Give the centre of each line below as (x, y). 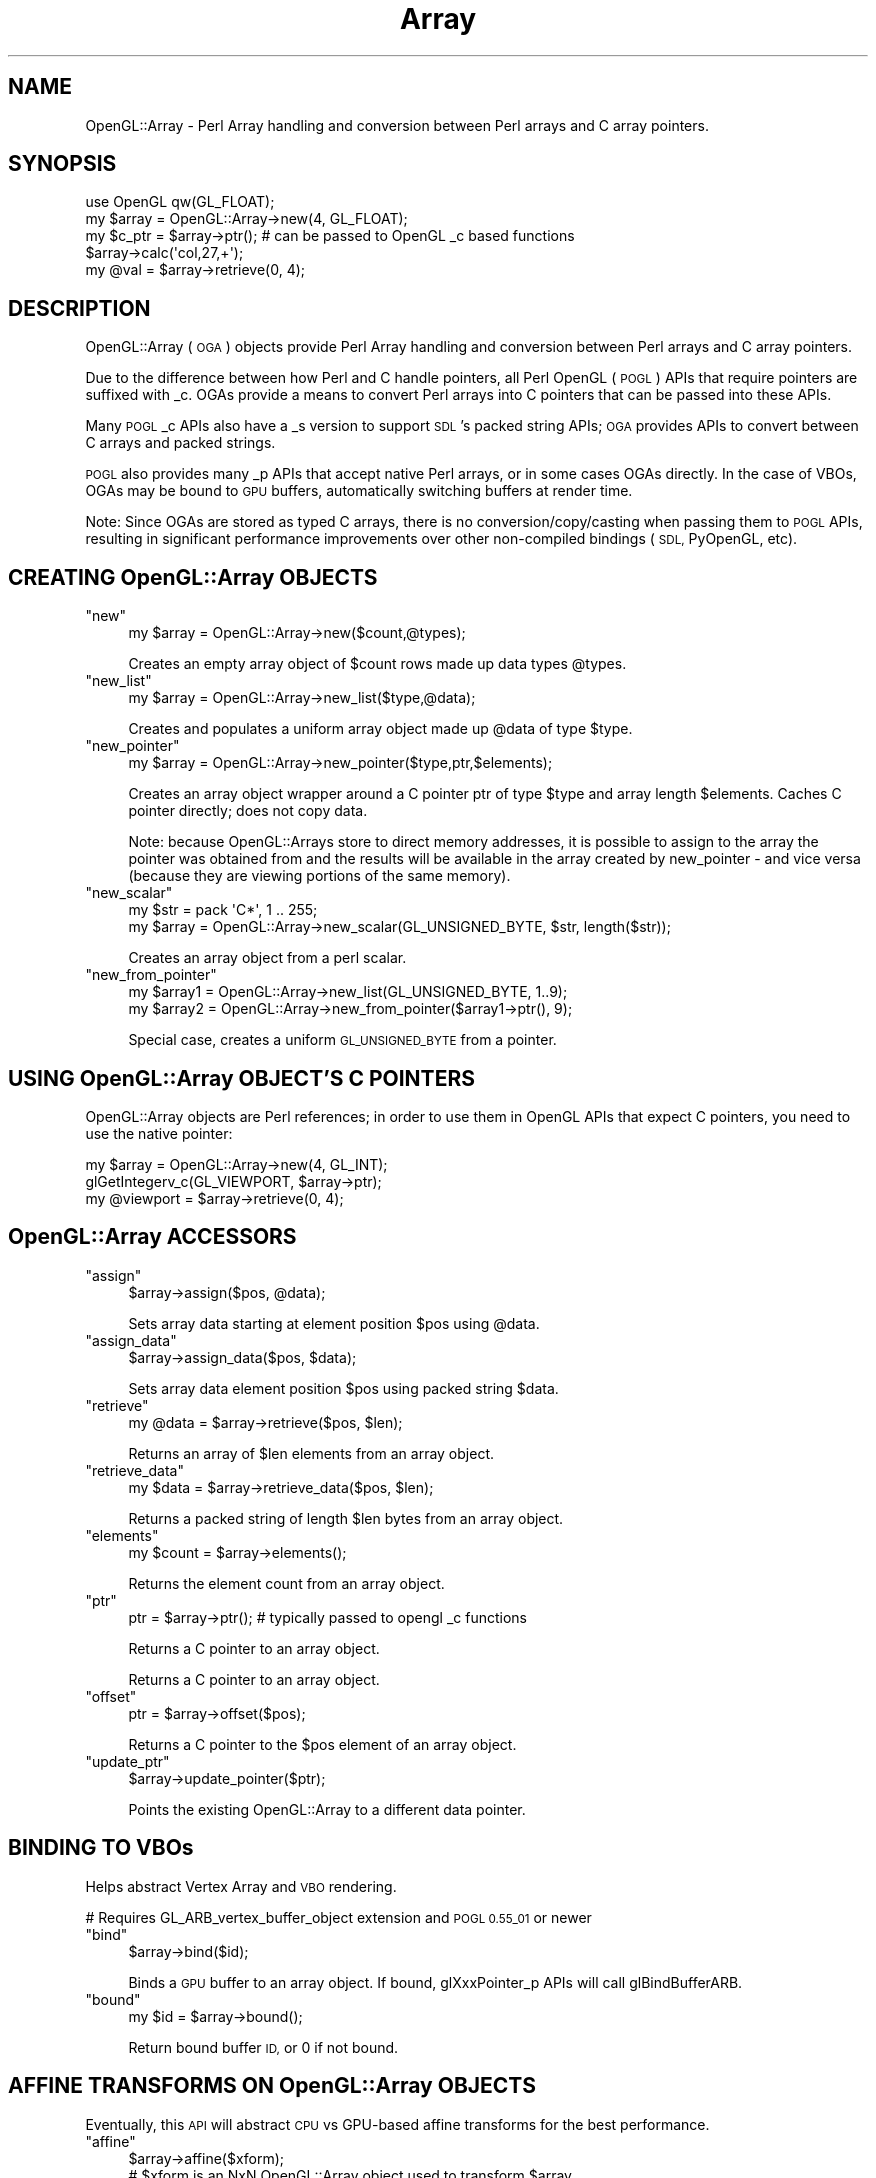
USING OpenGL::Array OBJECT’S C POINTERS (241, 1078)
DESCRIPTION (79, 308)
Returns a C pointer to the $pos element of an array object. (322, 1744)
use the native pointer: (159, 1133)
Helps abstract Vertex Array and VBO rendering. (241, 1886)
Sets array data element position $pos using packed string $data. (343, 1388)
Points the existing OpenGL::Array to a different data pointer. (327, 1809)
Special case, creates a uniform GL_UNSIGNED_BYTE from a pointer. (342, 1040)
